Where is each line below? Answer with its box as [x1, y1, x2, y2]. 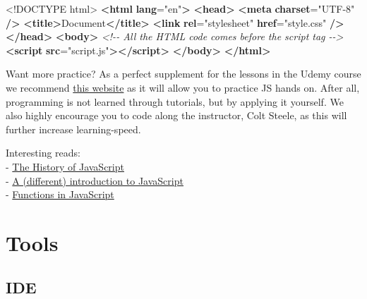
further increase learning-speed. [6, 121, 141, 136]
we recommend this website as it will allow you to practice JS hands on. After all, [6, 80, 360, 94]
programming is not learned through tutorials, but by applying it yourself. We [6, 94, 344, 109]
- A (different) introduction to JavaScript [6, 173, 183, 188]
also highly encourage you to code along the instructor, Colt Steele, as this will [6, 108, 347, 123]
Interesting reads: [6, 145, 81, 160]
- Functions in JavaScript [6, 187, 114, 202]
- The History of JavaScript [6, 159, 124, 173]
